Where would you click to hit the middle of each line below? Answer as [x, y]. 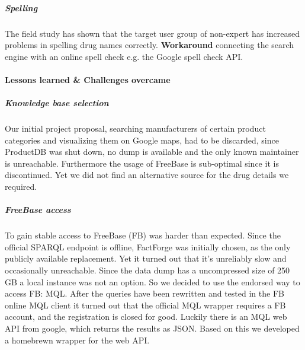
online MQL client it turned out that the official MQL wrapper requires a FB [145, 305]
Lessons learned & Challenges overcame [88, 79]
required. [21, 187]
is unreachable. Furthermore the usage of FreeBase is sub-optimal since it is [142, 163]
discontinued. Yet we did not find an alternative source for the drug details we [147, 175]
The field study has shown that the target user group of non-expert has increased [152, 33]
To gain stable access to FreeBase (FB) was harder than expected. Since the [143, 235]
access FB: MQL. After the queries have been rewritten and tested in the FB [145, 293]
